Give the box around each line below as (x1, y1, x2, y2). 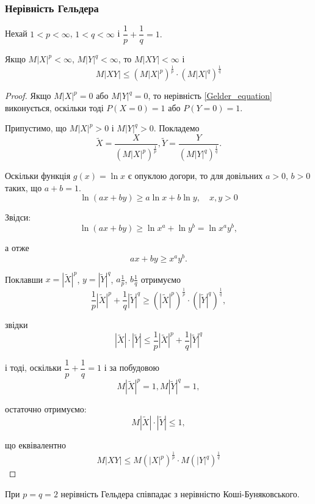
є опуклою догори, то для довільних (128, 169, 263, 182)
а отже (5, 241, 29, 254)
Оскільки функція (5, 169, 71, 182)
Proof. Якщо (5, 89, 51, 102)
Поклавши (5, 272, 43, 285)
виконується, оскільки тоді (5, 101, 104, 114)
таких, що (5, 181, 42, 194)
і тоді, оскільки (5, 361, 62, 374)
